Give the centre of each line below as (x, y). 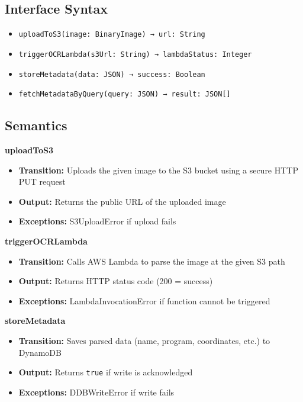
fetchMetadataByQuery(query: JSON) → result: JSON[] (125, 94)
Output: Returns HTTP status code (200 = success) (116, 281)
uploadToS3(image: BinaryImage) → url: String (112, 35)
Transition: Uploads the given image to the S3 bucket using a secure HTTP (158, 170)
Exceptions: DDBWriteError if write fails (96, 392)
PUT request (42, 181)
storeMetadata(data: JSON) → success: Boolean (112, 74)
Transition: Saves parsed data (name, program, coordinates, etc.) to (144, 340)
